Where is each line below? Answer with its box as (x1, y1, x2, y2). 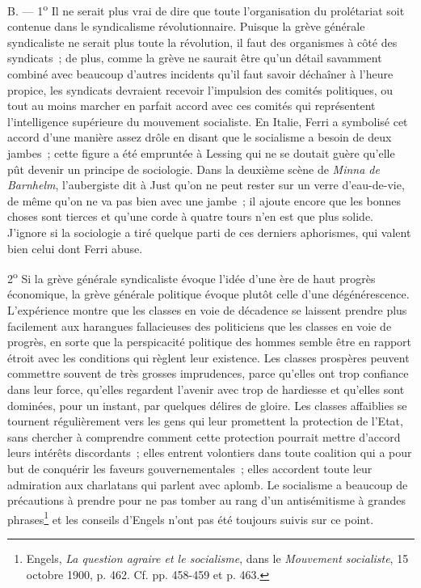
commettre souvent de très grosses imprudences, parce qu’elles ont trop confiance (7, 365, 409, 382)
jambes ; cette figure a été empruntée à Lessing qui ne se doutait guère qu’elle (7, 145, 395, 161)
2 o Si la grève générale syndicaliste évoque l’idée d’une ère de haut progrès (7, 268, 376, 286)
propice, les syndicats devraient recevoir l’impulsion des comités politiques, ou (7, 81, 394, 98)
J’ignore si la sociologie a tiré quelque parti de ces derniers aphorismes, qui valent (7, 223, 411, 240)
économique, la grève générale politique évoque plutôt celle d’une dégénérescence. (7, 286, 410, 302)
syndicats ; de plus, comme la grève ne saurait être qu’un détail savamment (7, 49, 382, 66)
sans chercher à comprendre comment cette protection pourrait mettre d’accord (7, 428, 401, 445)
